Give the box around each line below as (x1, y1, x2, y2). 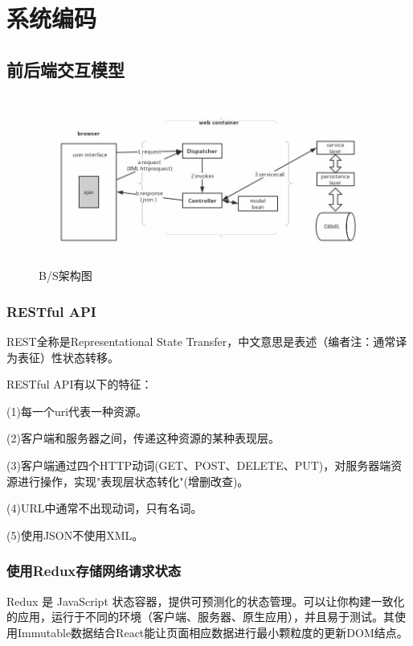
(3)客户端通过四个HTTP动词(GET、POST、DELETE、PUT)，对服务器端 (6, 456, 391, 473)
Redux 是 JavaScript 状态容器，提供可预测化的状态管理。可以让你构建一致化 (6, 592, 405, 609)
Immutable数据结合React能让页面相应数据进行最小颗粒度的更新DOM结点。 (17, 623, 408, 640)
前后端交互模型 (6, 56, 125, 81)
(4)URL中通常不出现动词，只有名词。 (6, 500, 202, 516)
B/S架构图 (39, 267, 92, 284)
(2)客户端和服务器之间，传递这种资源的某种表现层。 (6, 430, 280, 446)
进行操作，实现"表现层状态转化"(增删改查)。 (17, 472, 249, 489)
